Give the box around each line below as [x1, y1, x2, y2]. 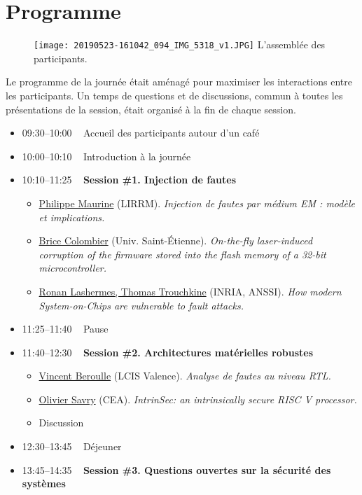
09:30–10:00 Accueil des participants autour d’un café [22, 125, 260, 140]
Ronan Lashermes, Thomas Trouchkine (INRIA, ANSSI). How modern [39, 284, 342, 298]
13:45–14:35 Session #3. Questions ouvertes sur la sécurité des [22, 462, 331, 477]
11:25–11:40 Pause [22, 321, 109, 336]
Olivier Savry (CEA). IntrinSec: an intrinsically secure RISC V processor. [39, 391, 357, 406]
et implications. [39, 209, 105, 224]
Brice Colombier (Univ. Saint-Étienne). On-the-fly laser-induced [39, 233, 313, 248]
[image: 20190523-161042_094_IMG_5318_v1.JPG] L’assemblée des [34, 37, 326, 52]
